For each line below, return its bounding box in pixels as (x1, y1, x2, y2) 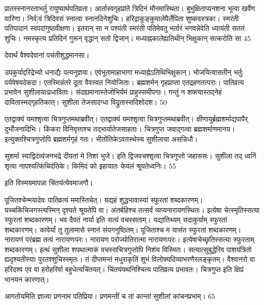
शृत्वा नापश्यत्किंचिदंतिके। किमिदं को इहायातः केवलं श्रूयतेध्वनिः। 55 (5, 160, 176, 171)
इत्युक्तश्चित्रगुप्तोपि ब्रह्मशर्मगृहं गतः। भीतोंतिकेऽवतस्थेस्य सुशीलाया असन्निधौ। (5, 133, 198, 144)
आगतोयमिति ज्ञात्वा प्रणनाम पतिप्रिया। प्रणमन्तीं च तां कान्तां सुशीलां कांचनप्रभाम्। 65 (5, 291, 215, 301)
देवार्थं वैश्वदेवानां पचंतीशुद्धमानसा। (5, 50, 90, 60)
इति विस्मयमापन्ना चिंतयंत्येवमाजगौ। (5, 177, 93, 188)
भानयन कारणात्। (5, 274, 50, 284)
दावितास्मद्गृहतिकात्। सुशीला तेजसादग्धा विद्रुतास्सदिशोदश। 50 (5, 96, 167, 107)
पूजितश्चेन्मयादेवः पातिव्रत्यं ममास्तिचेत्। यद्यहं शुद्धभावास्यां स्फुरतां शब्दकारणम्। (5, 194, 203, 205)
